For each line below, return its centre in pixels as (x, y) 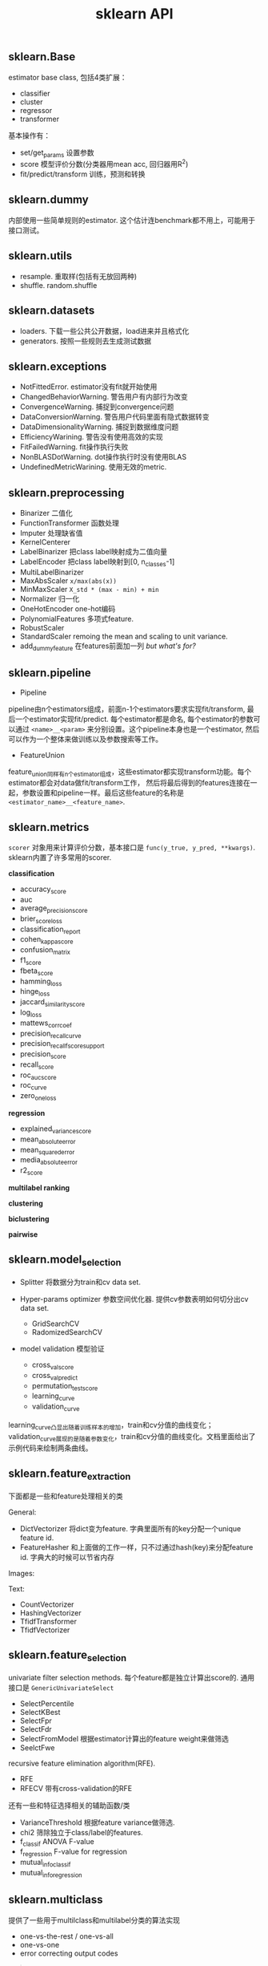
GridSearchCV (56, 1324)
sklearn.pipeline (50, 673)
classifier (35, 93)
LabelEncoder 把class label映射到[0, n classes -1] (97, 562)
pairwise (23, 1234)
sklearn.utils (40, 256)
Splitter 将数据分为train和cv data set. (80, 1282)
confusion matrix (45, 951)
